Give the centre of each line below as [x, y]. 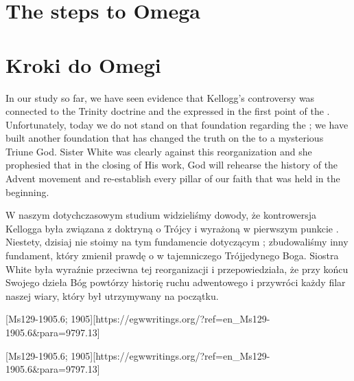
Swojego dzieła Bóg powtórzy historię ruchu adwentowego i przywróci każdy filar [176, 282]
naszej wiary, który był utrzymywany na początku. [112, 295]
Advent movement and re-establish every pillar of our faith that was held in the [173, 178]
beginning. [27, 192]
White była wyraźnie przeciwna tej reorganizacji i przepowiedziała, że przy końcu [177, 269]
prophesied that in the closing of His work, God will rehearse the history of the [172, 165]
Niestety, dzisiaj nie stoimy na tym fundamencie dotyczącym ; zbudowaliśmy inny [177, 242]
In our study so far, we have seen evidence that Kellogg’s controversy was [160, 97]
